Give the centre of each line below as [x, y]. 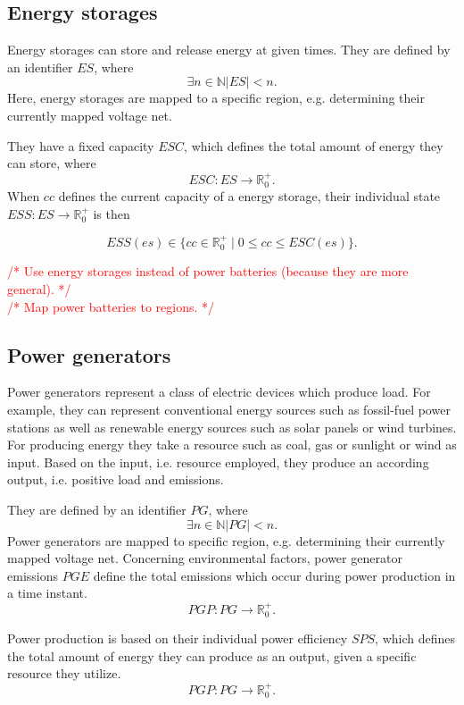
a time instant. [47, 593]
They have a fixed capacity [81, 145]
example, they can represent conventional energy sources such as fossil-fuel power [229, 409]
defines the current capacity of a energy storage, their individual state [249, 196]
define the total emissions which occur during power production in [274, 575]
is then [112, 213]
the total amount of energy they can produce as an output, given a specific [212, 655]
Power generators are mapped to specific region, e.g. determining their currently [226, 540]
